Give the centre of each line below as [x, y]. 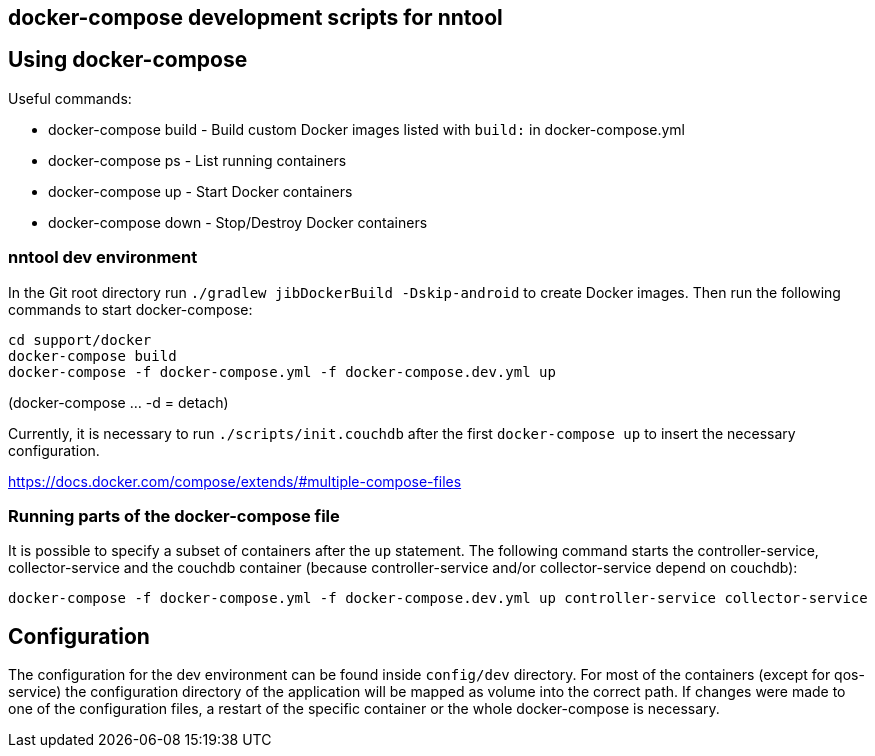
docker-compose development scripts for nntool [255, 17]
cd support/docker [80, 339]
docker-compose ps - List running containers [197, 160]
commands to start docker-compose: [130, 309]
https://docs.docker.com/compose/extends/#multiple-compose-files [235, 481]
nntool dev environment [103, 257]
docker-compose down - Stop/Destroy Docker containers [238, 222]
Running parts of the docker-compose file [174, 515]
